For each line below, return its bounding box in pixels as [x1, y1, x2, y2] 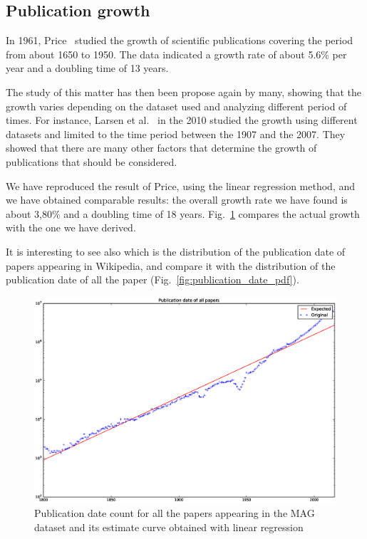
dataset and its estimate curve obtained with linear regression [34, 519, 304, 534]
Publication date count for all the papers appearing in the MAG [34, 506, 315, 520]
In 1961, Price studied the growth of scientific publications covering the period [6, 33, 353, 48]
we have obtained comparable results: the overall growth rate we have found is [6, 192, 348, 207]
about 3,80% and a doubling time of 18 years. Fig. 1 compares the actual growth [6, 206, 360, 221]
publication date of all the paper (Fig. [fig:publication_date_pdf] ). [6, 272, 299, 287]
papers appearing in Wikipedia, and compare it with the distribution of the [6, 258, 336, 273]
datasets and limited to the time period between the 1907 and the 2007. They [6, 126, 346, 141]
